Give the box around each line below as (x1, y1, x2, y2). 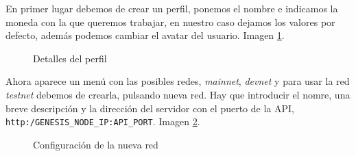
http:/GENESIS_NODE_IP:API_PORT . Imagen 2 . (5, 114, 200, 129)
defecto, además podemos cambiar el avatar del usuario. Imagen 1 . (5, 28, 285, 42)
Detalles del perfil (33, 51, 107, 65)
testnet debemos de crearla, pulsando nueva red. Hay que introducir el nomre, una (5, 87, 351, 101)
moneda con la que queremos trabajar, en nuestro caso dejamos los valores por (5, 14, 335, 29)
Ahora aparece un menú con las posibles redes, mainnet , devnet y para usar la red (5, 74, 350, 88)
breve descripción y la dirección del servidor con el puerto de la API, (5, 101, 294, 115)
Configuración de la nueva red (33, 137, 158, 151)
